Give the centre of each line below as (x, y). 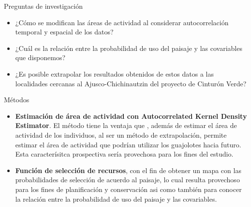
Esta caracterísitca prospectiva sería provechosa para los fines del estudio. (124, 154)
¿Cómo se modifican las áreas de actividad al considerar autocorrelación (122, 22)
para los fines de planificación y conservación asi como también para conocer (128, 189)
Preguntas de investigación (43, 6)
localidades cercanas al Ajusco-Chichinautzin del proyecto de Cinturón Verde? (131, 83)
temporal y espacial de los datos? (64, 32)
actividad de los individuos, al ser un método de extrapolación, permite (121, 135)
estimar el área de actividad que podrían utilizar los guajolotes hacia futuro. (128, 144)
